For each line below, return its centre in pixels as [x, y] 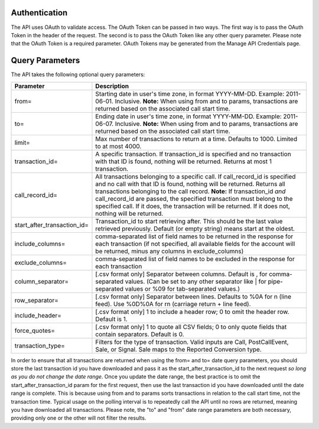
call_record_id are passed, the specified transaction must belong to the [194, 199]
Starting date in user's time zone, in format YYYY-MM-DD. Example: [190, 93]
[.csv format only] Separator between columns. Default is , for [181, 274]
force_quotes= [35, 330]
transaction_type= [40, 346]
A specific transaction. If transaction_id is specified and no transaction [193, 154]
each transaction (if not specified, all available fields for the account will [195, 243]
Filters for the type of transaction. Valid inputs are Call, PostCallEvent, [192, 342]
